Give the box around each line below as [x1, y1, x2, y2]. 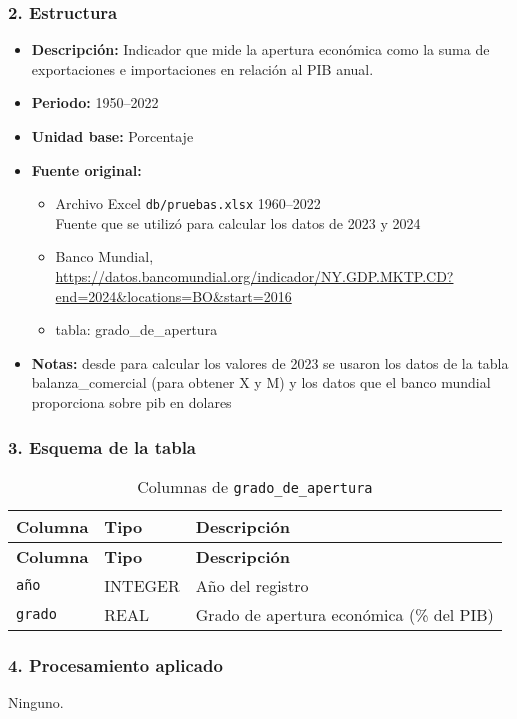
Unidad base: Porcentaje [31, 126, 194, 146]
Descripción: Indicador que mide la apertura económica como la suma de [31, 39, 490, 60]
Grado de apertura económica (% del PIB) [195, 602, 494, 626]
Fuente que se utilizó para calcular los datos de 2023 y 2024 [55, 212, 421, 233]
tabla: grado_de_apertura [55, 319, 218, 340]
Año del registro [195, 573, 309, 597]
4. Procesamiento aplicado [8, 652, 223, 677]
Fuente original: [31, 159, 142, 180]
